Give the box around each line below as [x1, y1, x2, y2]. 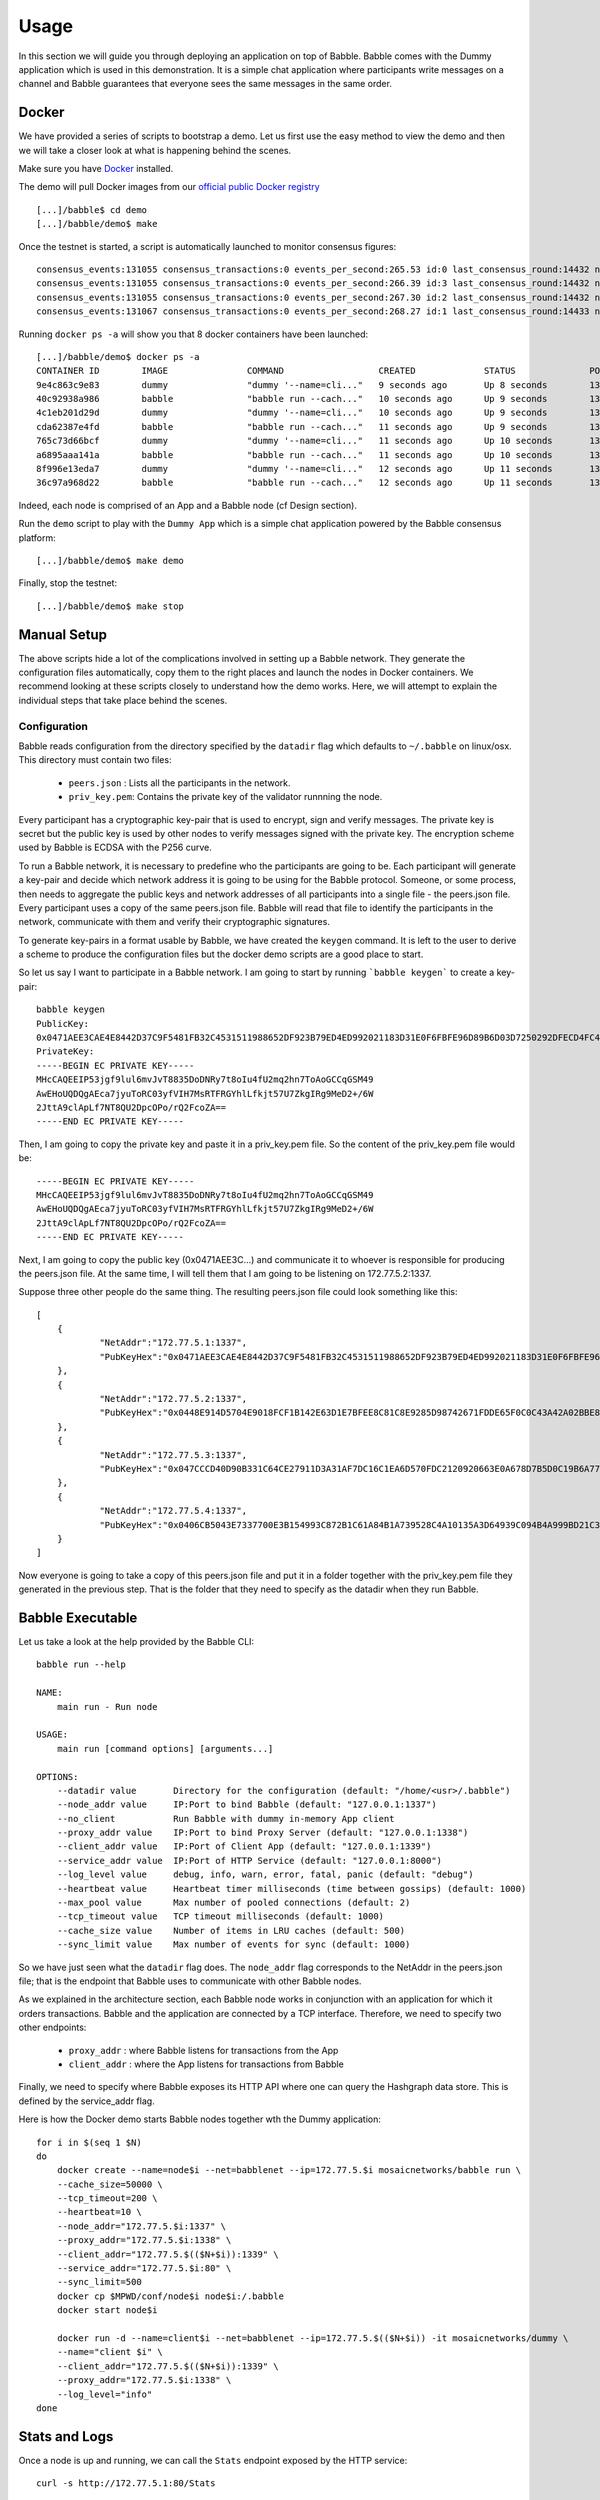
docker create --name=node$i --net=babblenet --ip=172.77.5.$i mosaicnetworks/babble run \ [56, 2165, 522, 2176]
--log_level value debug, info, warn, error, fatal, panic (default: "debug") [56, 1869, 474, 1880]
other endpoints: [18, 2021, 87, 2034]
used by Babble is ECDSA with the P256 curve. [18, 841, 212, 854]
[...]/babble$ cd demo [36, 204, 148, 215]
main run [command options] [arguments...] [56, 1743, 274, 1754]
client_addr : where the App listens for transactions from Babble [68, 2058, 344, 2070]
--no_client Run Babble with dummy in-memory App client [56, 1813, 395, 1824]
